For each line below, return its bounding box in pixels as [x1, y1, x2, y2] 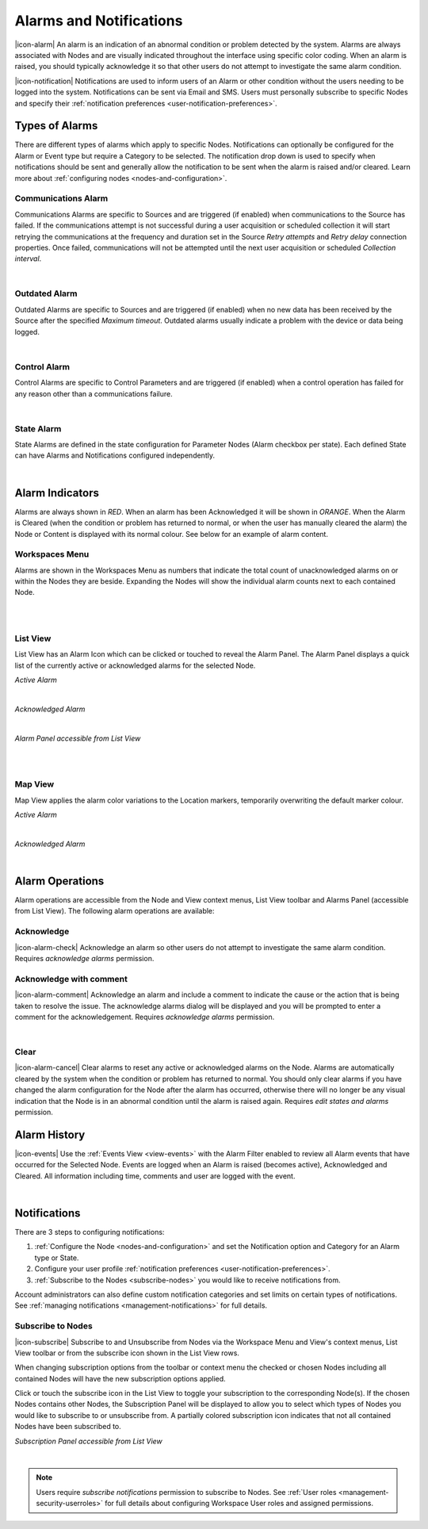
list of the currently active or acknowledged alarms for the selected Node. [14, 661, 256, 670]
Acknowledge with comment [14, 973, 128, 984]
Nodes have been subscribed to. [14, 1422, 122, 1431]
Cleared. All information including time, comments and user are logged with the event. [14, 1171, 296, 1181]
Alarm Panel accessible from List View [14, 734, 141, 743]
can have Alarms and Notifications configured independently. [14, 450, 216, 460]
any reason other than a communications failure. [14, 389, 174, 398]
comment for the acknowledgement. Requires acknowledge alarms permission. [14, 1012, 275, 1021]
